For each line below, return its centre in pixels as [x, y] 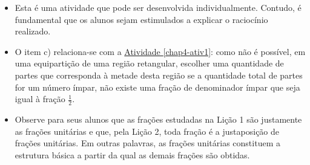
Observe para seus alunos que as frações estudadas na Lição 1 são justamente [158, 119]
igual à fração [40, 99]
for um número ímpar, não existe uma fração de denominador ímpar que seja [157, 87]
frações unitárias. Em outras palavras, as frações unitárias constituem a [147, 143]
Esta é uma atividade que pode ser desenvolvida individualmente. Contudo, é [158, 7]
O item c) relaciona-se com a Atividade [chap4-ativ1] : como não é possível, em [160, 51]
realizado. [33, 31]
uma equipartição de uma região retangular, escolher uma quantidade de [149, 63]
